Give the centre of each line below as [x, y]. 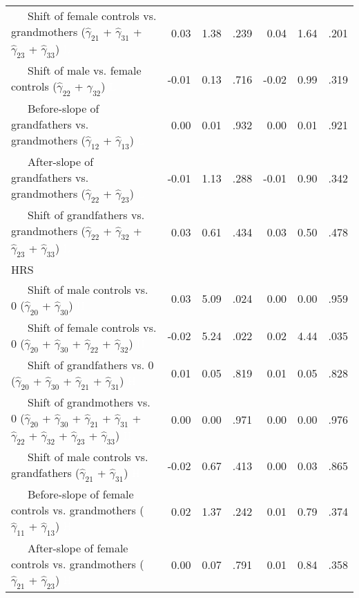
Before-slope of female [81, 494]
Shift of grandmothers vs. [89, 402]
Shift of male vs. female [85, 71]
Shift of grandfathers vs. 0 [91, 364]
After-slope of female [78, 548]
